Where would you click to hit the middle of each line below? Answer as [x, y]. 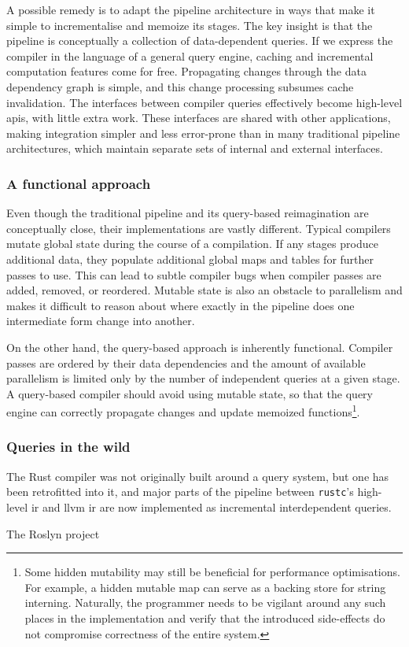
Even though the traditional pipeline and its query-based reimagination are [188, 213]
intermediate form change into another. [101, 321]
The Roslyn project [53, 533]
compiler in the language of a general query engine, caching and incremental [190, 55]
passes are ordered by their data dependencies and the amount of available [186, 362]
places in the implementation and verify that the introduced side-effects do [205, 617]
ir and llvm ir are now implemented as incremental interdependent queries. [211, 507]
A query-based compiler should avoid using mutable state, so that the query [190, 393]
